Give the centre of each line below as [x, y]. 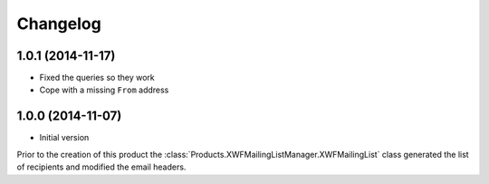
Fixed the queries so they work [97, 78]
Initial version [64, 138]
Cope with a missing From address [104, 90]
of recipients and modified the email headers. [101, 167]
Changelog [59, 24]
